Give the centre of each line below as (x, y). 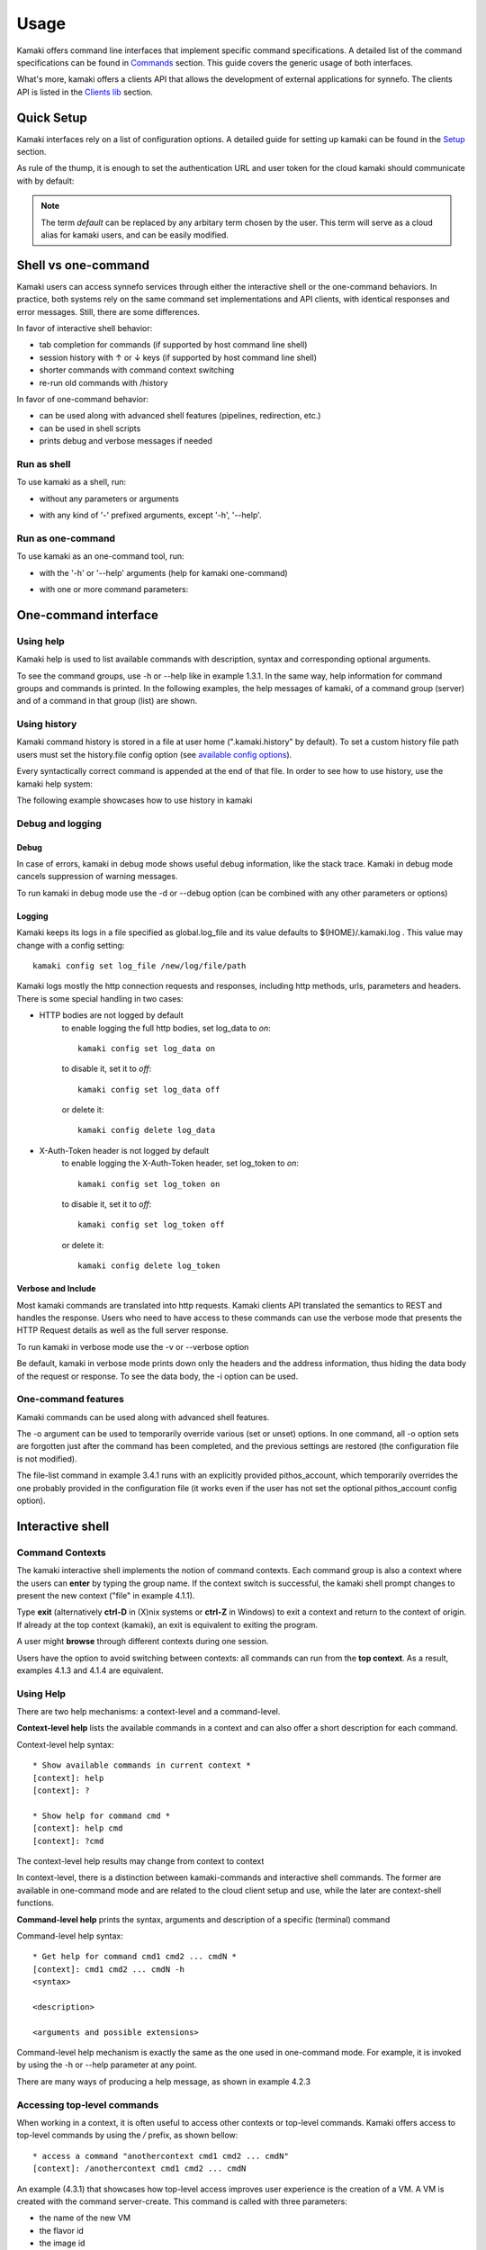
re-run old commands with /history (103, 382)
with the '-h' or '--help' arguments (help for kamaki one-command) (163, 572)
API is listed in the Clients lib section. (85, 92)
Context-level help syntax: (65, 1744)
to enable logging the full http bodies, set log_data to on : (166, 1028)
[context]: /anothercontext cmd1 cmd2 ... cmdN (139, 2169)
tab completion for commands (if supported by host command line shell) (173, 345)
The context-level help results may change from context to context (140, 1861)
